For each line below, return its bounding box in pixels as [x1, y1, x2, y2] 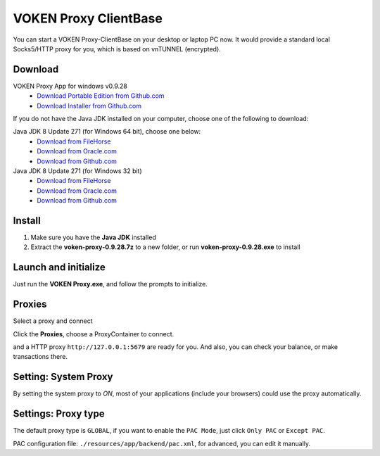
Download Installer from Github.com [37, 101, 142, 110]
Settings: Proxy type [13, 408, 105, 420]
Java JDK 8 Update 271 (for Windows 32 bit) [13, 166, 142, 175]
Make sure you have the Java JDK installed [30, 233, 156, 242]
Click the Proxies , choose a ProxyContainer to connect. [13, 329, 175, 338]
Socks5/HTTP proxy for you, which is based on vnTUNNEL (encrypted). [13, 44, 221, 53]
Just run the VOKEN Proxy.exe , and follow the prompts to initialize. [13, 280, 208, 289]
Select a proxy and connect [13, 317, 93, 325]
